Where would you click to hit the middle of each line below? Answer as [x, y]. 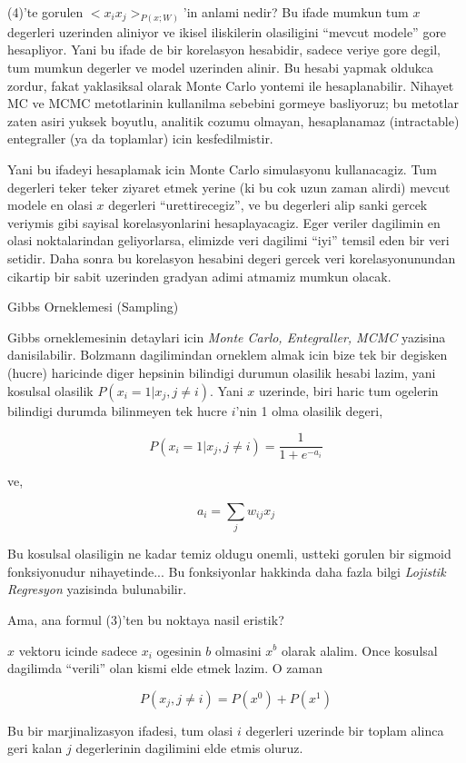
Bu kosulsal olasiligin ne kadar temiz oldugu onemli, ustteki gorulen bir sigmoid [229, 554]
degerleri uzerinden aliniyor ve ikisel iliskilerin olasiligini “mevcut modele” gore [227, 31]
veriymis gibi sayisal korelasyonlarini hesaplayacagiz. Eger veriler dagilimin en [224, 222]
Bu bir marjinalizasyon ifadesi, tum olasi [120, 730]
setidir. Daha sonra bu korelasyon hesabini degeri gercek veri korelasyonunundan [232, 258]
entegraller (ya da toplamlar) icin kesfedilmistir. [140, 139]
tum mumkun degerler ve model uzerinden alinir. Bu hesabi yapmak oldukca [221, 68]
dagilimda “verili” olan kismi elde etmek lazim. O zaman [165, 668]
